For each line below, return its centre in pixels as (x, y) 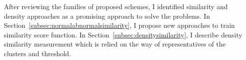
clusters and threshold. (37, 53)
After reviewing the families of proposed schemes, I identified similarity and (116, 6)
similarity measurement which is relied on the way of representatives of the (115, 44)
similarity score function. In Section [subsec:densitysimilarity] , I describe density (123, 34)
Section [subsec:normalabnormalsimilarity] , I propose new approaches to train (119, 25)
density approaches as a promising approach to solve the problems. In (107, 16)
